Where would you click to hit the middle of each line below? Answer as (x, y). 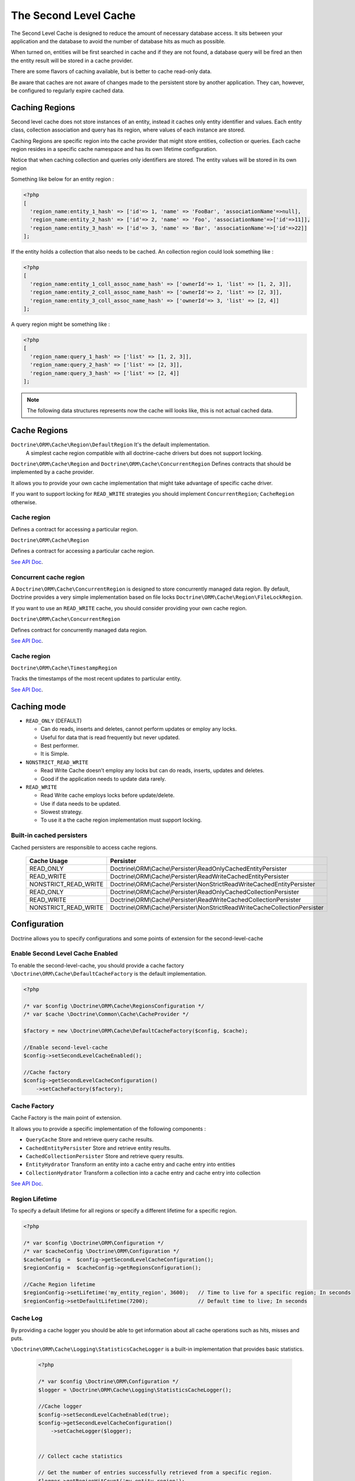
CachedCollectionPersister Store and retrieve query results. (105, 1156)
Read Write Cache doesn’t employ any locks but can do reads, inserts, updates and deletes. (152, 771)
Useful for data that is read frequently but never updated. (110, 737)
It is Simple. (55, 754)
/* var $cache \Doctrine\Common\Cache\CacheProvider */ (106, 1014)
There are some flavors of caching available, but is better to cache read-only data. (112, 72)
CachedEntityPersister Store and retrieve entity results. (99, 1148)
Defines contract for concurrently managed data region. (79, 630)
